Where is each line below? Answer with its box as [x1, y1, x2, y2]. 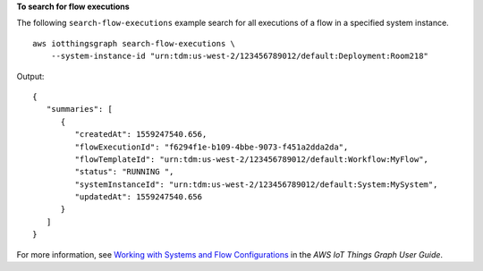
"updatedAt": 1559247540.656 [74, 192, 203, 202]
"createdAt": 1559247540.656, [74, 130, 208, 140]
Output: [16, 71, 45, 81]
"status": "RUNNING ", [74, 166, 174, 177]
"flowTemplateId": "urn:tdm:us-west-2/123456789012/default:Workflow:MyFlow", [74, 154, 429, 165]
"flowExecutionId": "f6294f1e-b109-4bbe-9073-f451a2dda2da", [74, 141, 349, 152]
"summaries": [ [46, 104, 114, 114]
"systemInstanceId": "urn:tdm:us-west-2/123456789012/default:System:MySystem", [74, 179, 438, 190]
